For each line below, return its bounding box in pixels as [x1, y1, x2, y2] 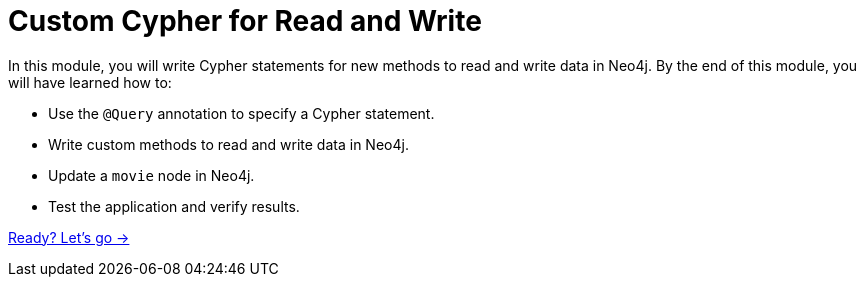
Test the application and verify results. [48, 197, 300, 215]
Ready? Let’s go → [8, 228, 130, 246]
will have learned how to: [8, 73, 172, 91]
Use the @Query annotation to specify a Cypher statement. [48, 104, 435, 122]
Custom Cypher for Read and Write [8, 4, 482, 38]
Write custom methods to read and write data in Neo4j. [48, 135, 409, 153]
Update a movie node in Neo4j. [48, 166, 255, 184]
